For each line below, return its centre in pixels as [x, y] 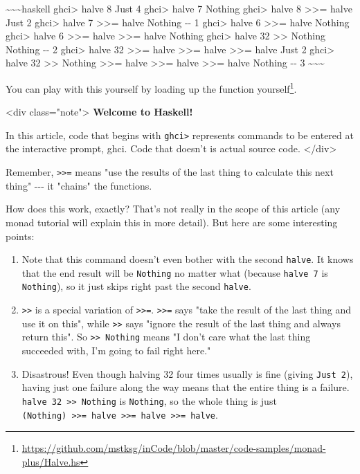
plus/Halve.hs [51, 461]
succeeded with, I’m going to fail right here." [116, 350]
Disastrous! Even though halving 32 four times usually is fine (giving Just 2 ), [187, 373]
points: [20, 236]
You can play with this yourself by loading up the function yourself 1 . [151, 87]
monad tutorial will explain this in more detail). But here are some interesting [172, 222]
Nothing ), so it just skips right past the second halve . [136, 286]
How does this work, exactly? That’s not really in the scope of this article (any [173, 209]
